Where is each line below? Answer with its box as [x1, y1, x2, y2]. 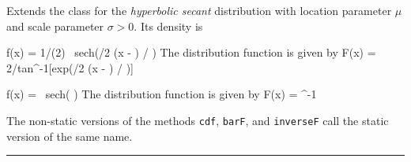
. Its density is [134, 17, 203, 34]
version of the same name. [6, 127, 133, 144]
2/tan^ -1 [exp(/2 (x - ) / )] [6, 59, 134, 75]
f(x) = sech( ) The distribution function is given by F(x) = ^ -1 [6, 86, 317, 102]
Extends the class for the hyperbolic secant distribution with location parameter [6, 2, 392, 18]
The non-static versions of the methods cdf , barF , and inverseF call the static [6, 112, 389, 128]
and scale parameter [6, 17, 104, 34]
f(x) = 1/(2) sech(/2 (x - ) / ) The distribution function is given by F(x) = [6, 44, 376, 61]
